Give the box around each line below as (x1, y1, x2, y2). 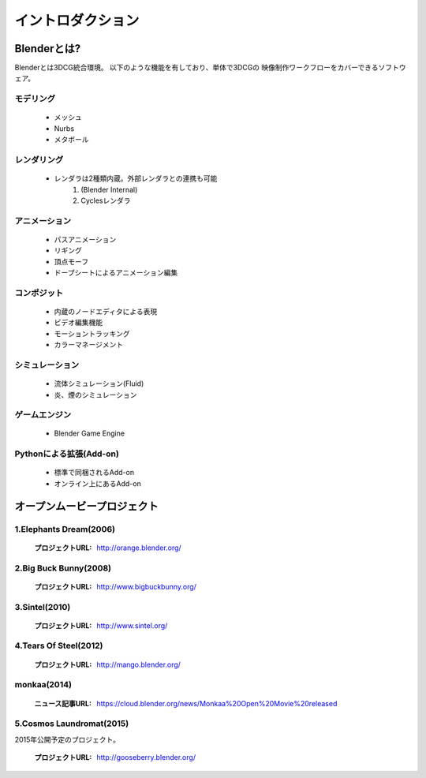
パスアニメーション (54, 234, 117, 244)
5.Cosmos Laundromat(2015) (14, 718, 129, 729)
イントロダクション (14, 12, 140, 29)
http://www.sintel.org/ (96, 620, 168, 630)
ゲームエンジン (14, 410, 72, 421)
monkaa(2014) (14, 679, 73, 690)
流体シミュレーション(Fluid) (54, 379, 144, 388)
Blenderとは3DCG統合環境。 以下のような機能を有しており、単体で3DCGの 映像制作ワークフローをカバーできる (14, 63, 379, 73)
